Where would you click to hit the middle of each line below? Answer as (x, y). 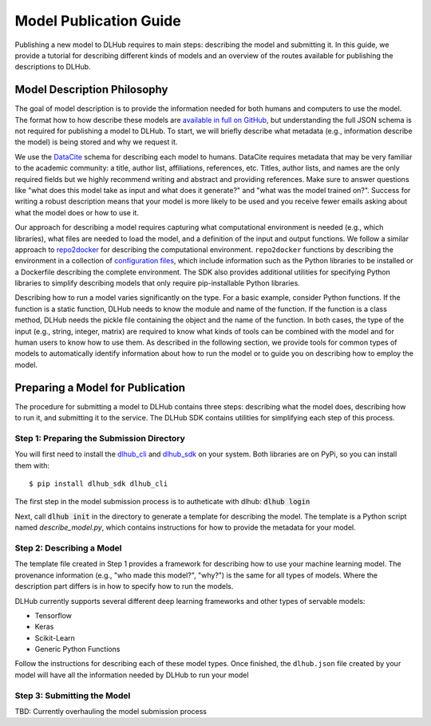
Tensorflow (53, 615)
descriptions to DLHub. (53, 67)
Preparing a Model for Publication (100, 387)
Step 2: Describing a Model (68, 548)
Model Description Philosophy (91, 90)
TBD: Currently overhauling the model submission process (111, 712)
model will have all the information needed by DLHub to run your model (132, 675)
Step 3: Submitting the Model (73, 696)
